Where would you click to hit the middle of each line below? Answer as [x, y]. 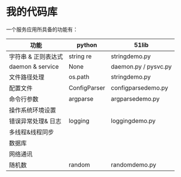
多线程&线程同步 [32, 132]
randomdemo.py [134, 165]
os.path [79, 77]
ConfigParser [87, 87]
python [87, 45]
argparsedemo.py [135, 98]
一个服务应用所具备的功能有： [42, 29]
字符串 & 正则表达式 [36, 56]
